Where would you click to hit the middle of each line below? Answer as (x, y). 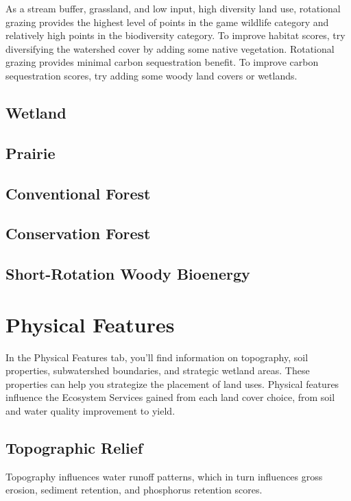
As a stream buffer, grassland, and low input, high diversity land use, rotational (173, 8)
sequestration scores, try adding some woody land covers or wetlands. (152, 75)
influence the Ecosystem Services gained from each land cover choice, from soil (170, 397)
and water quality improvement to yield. (90, 410)
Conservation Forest (78, 233)
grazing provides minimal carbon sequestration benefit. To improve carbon (162, 62)
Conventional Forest (78, 193)
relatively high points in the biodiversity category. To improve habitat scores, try (175, 35)
